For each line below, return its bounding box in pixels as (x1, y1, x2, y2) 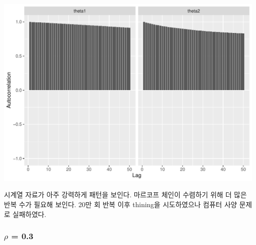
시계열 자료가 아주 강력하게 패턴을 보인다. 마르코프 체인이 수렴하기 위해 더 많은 (4, 189, 247, 200)
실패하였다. (12, 209, 46, 219)
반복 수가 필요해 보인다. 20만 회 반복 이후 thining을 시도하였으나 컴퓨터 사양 (4, 199, 237, 209)
